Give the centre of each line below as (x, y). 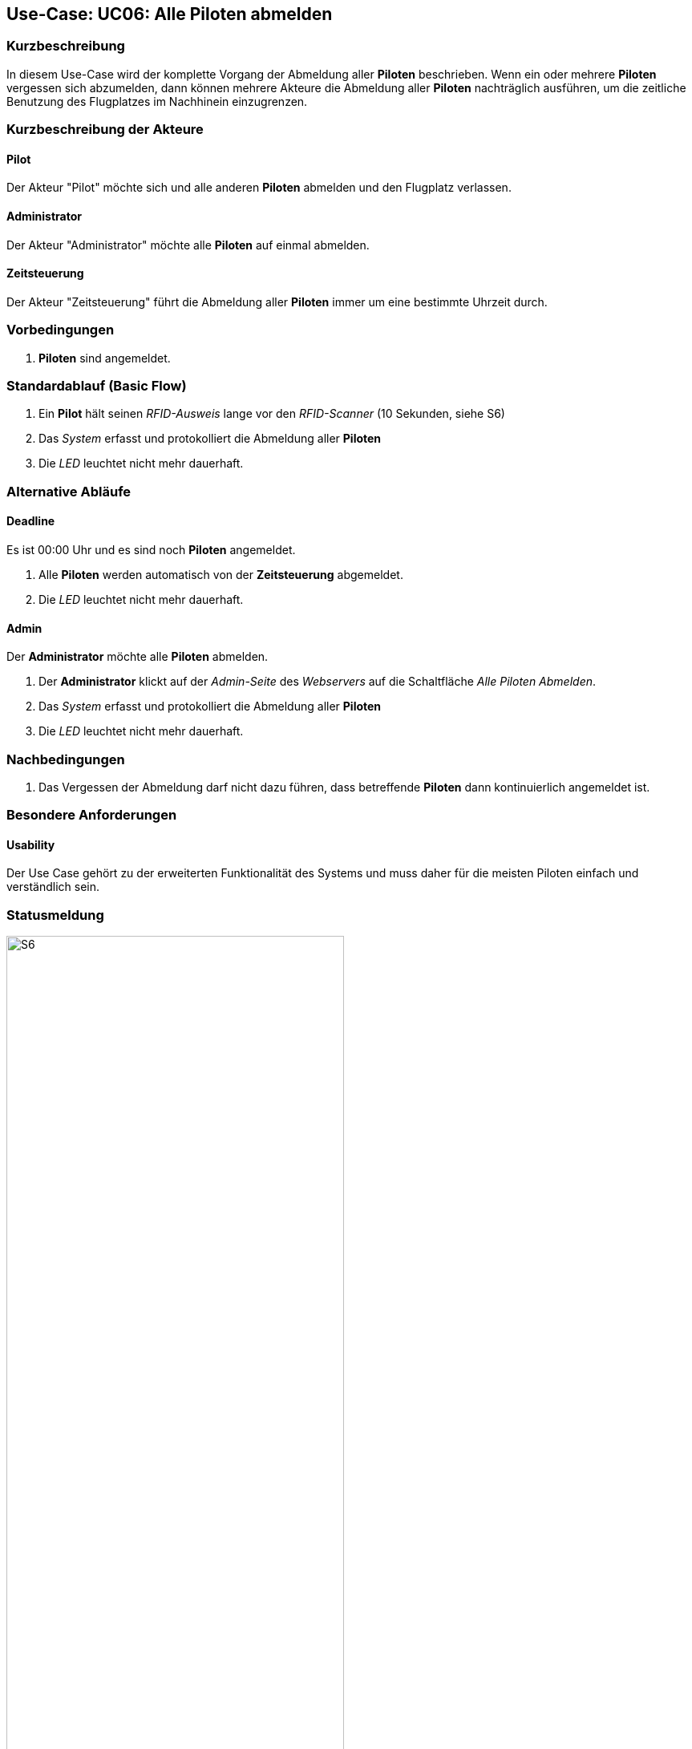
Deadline (31, 521)
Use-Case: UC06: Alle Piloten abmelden (170, 14)
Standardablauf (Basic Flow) (97, 385)
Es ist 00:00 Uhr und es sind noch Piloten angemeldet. (151, 549)
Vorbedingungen (61, 330)
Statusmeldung (55, 915)
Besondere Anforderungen (92, 815)
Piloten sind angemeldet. (105, 358)
